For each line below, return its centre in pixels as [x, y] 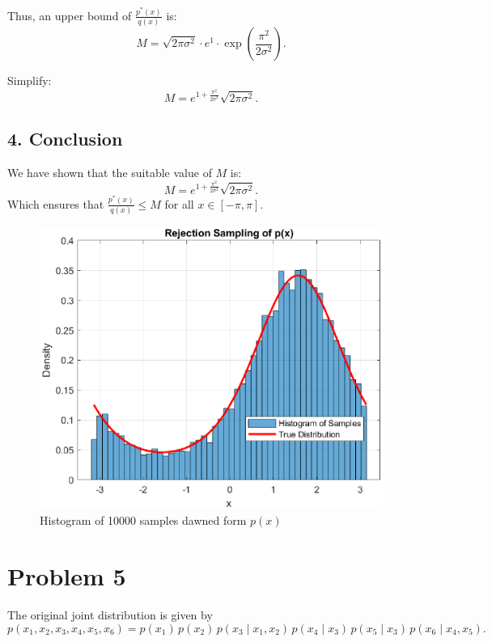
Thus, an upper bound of [70, 15]
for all [179, 203]
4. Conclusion [65, 138]
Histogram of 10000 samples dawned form [143, 520]
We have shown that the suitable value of [110, 172]
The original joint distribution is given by [110, 614]
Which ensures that [56, 203]
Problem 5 [67, 575]
